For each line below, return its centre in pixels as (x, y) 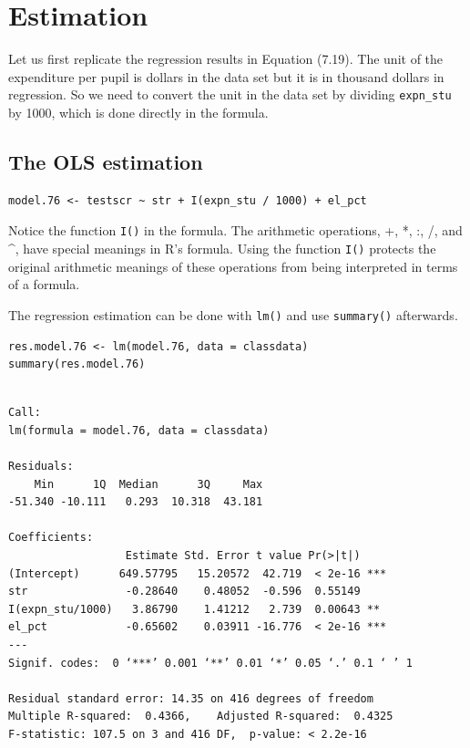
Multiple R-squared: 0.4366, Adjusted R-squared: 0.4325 (201, 717)
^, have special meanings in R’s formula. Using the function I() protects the (222, 249)
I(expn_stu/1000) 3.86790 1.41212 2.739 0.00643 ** (194, 609)
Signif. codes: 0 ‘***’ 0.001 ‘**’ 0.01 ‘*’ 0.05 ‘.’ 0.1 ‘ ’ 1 (210, 663)
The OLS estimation (106, 161)
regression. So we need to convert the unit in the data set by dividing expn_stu (230, 94)
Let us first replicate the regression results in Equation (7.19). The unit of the (226, 59)
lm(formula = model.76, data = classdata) (139, 430)
